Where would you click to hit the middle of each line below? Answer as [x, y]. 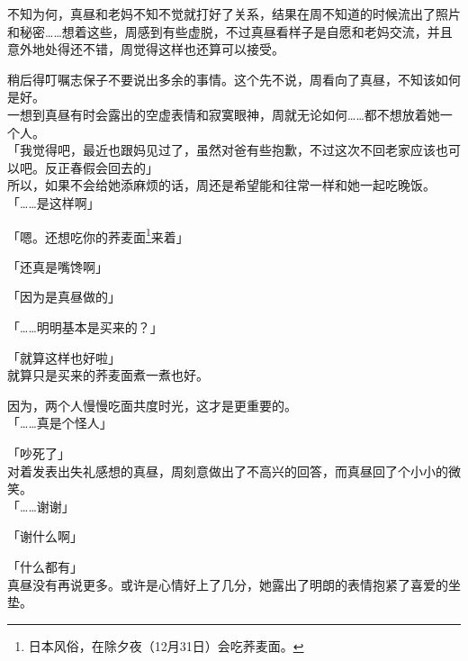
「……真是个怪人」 [60, 423]
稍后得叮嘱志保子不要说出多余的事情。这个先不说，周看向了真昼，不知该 [221, 79]
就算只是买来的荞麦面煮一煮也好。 [108, 375]
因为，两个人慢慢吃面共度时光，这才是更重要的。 [152, 405]
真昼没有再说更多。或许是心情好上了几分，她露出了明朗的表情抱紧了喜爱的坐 [234, 584]
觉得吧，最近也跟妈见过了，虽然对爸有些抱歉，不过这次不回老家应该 [234, 150]
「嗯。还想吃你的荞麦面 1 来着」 [98, 235]
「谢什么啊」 [45, 536]
